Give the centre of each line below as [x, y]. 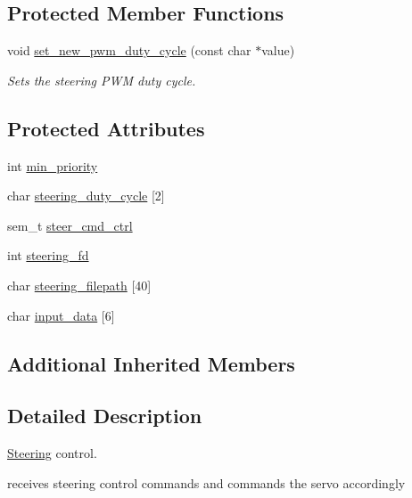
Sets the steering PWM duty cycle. [102, 80]
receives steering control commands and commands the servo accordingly [206, 482]
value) [278, 50]
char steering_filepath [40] [79, 285]
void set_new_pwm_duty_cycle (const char [129, 50]
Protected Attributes [106, 128]
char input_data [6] [61, 315]
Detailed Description [105, 416]
